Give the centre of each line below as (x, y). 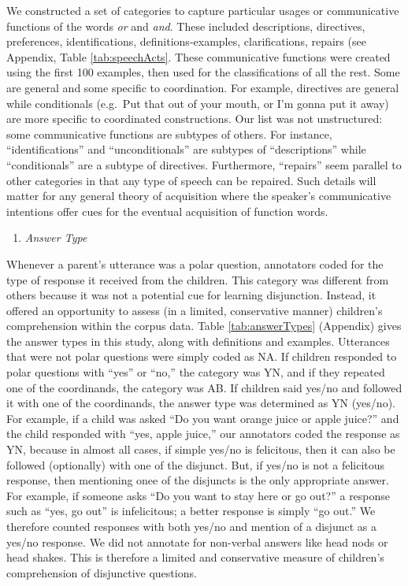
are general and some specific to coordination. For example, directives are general (203, 87)
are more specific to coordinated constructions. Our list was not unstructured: (195, 119)
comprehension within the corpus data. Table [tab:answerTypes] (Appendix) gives (204, 326)
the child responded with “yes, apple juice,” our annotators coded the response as (203, 434)
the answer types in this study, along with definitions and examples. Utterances (198, 341)
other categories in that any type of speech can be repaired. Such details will (191, 180)
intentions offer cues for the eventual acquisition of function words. (167, 211)
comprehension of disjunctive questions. (102, 572)
